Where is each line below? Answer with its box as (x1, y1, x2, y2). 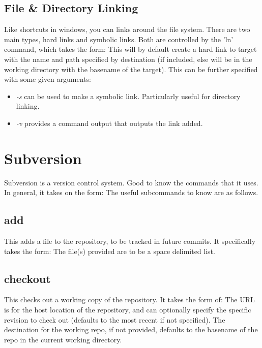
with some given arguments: (4, 74, 91, 84)
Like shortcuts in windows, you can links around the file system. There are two (4, 24, 250, 35)
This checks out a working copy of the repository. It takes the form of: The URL (4, 294, 255, 305)
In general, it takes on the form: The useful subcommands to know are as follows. (4, 187, 258, 198)
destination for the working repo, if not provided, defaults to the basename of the (4, 324, 258, 335)
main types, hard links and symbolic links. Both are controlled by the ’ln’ (4, 34, 234, 44)
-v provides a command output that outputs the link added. (16, 117, 203, 128)
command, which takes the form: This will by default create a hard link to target (4, 44, 257, 54)
